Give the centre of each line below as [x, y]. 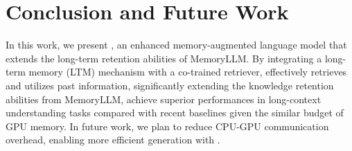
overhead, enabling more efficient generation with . [113, 140]
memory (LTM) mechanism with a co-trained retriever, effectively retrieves [188, 72]
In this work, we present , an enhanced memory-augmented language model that [176, 45]
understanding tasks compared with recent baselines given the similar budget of [175, 113]
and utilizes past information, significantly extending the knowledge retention [170, 85]
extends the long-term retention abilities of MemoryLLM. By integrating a [164, 58]
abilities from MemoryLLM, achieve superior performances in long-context [164, 99]
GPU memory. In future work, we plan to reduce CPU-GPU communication [167, 126]
